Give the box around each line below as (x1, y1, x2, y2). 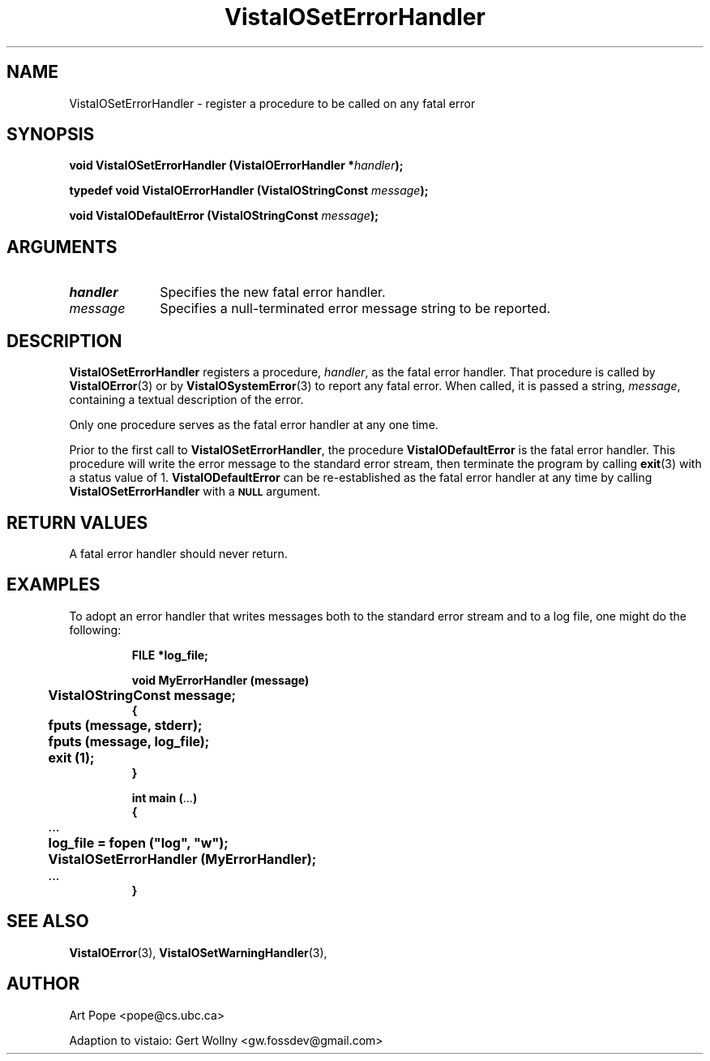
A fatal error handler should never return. (69, 546, 288, 561)
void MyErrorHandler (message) (131, 672, 310, 687)
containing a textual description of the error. (69, 393, 304, 407)
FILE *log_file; (131, 647, 208, 662)
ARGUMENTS (6, 236, 118, 257)
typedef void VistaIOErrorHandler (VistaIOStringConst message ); (69, 183, 429, 198)
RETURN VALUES (6, 512, 148, 533)
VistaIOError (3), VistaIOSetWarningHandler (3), (69, 945, 327, 960)
